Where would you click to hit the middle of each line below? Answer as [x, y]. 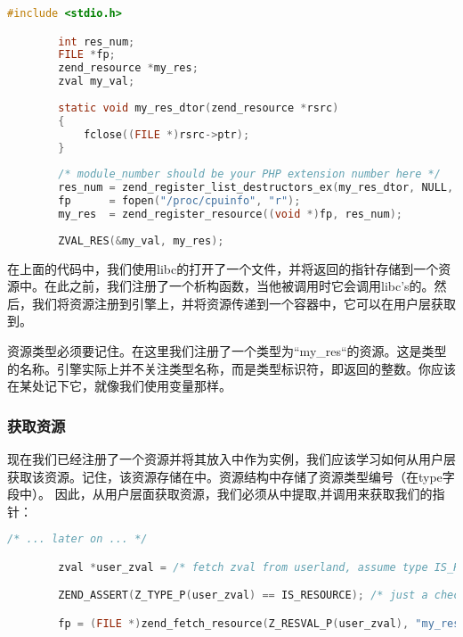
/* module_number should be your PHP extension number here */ [249, 174]
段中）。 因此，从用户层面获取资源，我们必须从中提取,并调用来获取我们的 [220, 494]
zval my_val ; [97, 82]
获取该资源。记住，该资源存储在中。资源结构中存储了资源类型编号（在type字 [231, 476]
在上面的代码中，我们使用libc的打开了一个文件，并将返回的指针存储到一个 [223, 268]
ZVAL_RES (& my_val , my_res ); [141, 240]
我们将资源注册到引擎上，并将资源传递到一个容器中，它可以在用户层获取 [244, 303]
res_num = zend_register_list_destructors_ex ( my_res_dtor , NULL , [256, 188]
